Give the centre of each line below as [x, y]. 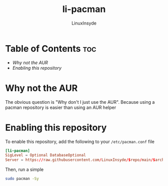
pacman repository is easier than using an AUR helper [61, 107]
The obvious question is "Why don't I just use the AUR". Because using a [80, 102]
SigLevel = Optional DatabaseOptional [45, 155]
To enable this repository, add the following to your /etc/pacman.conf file [80, 141]
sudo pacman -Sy [22, 179]
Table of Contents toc [51, 48]
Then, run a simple [24, 169]
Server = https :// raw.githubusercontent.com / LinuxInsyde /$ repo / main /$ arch [85, 160]
